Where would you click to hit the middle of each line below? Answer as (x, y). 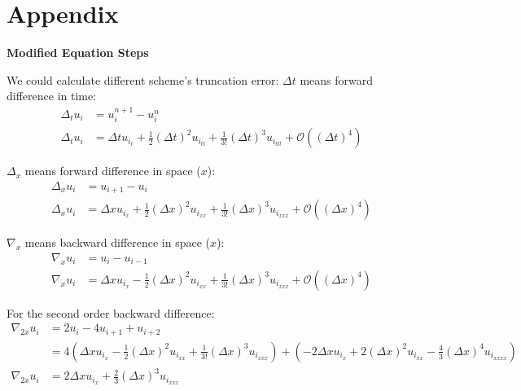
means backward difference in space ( (118, 242)
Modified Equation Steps (78, 53)
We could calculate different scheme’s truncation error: (143, 79)
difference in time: (52, 96)
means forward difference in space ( (113, 171)
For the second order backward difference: (111, 312)
